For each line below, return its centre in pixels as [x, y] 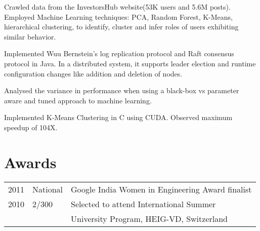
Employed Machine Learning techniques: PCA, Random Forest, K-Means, [119, 16]
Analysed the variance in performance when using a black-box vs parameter [122, 90]
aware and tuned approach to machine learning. [78, 100]
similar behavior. [30, 36]
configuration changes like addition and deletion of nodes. [93, 73]
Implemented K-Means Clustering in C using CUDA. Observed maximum [118, 117]
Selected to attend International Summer [143, 204]
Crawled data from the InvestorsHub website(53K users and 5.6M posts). [117, 7]
